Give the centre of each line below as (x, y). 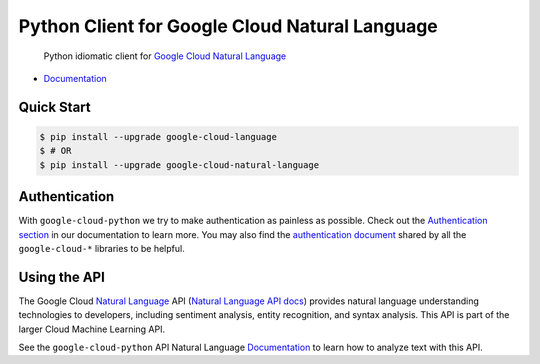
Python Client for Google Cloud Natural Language (228, 26)
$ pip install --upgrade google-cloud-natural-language (179, 164)
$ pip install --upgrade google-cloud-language (158, 136)
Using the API (61, 276)
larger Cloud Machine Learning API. (92, 329)
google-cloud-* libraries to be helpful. (101, 248)
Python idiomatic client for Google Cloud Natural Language (165, 56)
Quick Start (54, 106)
